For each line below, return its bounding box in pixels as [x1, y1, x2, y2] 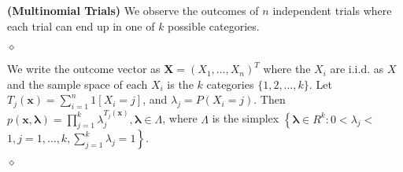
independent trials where [272, 2, 392, 18]
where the [263, 60, 311, 77]
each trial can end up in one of [7, 17, 155, 34]
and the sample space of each [7, 75, 148, 92]
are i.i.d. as [330, 60, 384, 77]
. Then [253, 91, 286, 108]
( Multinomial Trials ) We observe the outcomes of [7, 2, 259, 18]
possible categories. [168, 17, 260, 34]
